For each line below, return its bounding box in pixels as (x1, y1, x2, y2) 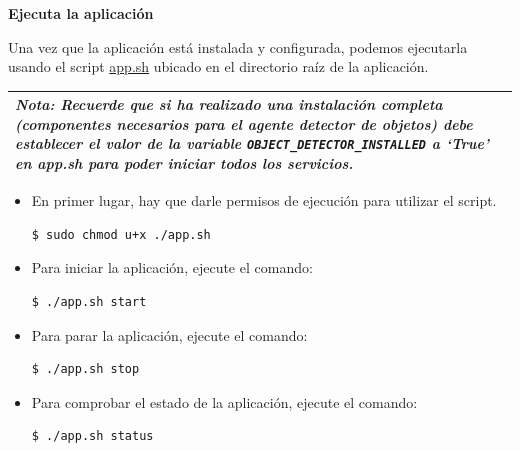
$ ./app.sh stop (31, 362, 140, 377)
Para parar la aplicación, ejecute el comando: (31, 324, 308, 345)
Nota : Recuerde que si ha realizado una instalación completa (15, 94, 443, 115)
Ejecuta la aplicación (8, 3, 154, 23)
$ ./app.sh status (31, 429, 154, 444)
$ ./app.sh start (31, 295, 147, 309)
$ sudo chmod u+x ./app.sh (31, 227, 211, 242)
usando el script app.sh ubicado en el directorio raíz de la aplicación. (8, 56, 429, 77)
